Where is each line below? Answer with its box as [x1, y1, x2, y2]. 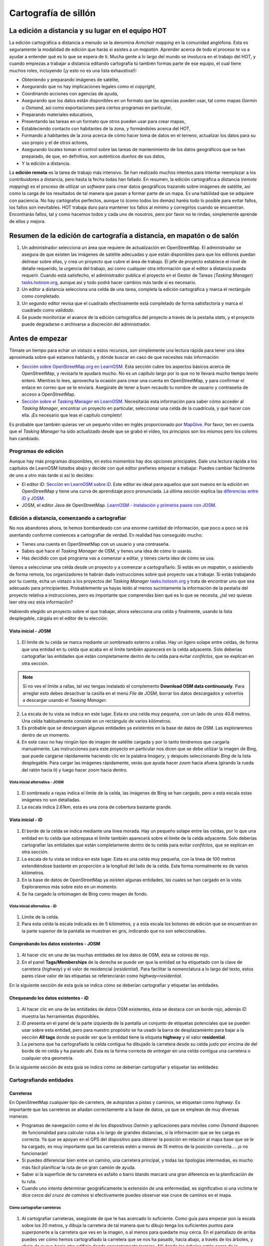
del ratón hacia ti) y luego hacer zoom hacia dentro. [21, 767, 128, 773]
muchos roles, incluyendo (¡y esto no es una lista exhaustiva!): [9, 67, 137, 73]
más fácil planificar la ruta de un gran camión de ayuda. [21, 1164, 136, 1170]
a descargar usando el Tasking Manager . [22, 697, 107, 703]
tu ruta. [21, 1178, 37, 1184]
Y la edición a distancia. [21, 160, 71, 166]
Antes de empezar [9, 334, 67, 342]
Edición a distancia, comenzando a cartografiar [9, 514, 127, 521]
